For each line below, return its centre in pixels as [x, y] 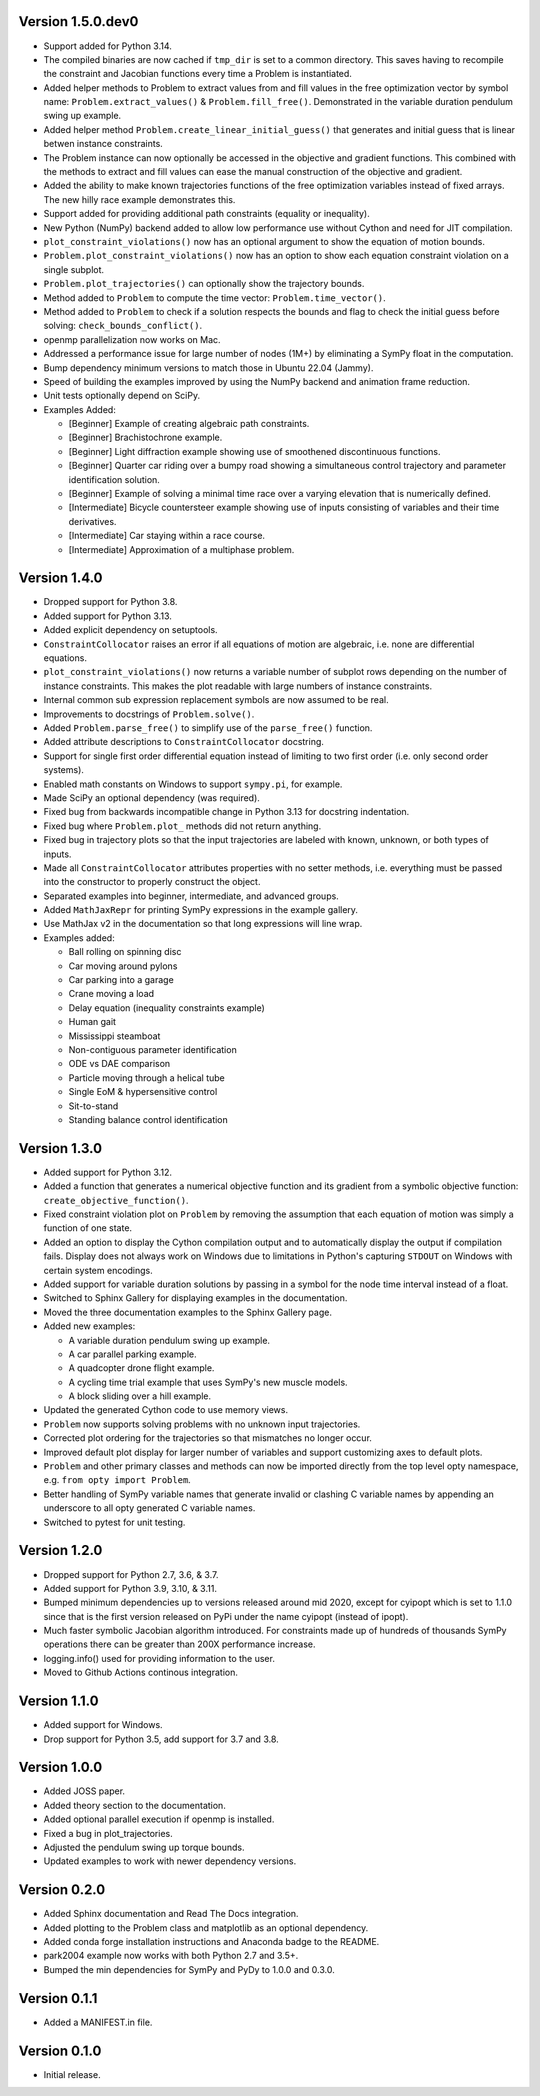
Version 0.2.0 [62, 1890]
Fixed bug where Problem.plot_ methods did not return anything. [182, 826]
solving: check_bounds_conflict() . [123, 326]
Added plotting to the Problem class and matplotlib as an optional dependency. [206, 1927]
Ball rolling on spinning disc [125, 952]
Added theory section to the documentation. [135, 1805]
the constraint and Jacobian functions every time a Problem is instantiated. [197, 74]
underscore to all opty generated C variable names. [149, 1508]
